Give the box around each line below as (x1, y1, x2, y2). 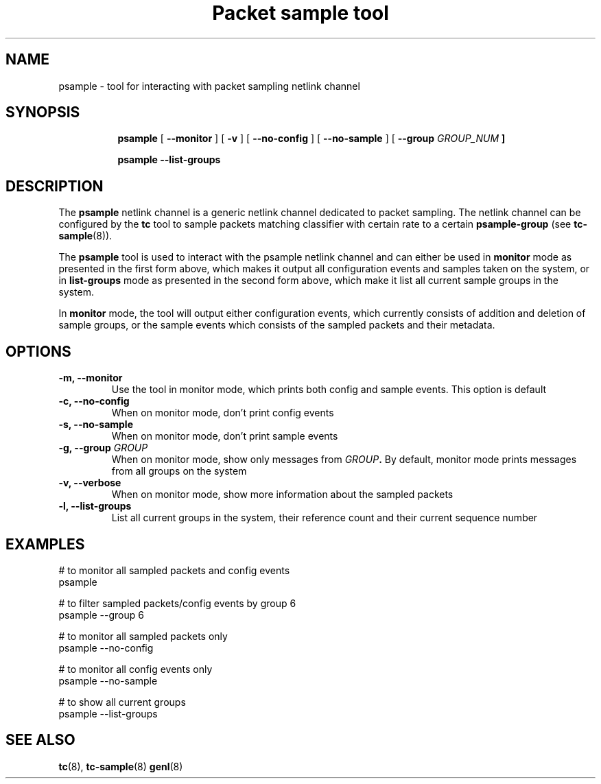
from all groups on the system (111, 465, 247, 477)
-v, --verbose (58, 477, 121, 489)
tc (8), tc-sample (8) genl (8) (58, 760, 183, 772)
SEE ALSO (5, 731, 75, 749)
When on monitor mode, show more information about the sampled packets (111, 488, 453, 501)
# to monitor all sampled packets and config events (58, 564, 290, 576)
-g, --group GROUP (58, 442, 148, 454)
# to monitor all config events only (58, 663, 213, 675)
